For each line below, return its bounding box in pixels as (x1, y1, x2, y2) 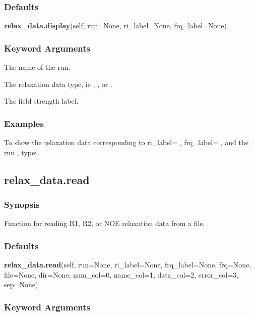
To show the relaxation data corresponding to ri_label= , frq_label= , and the (4, 137, 248, 148)
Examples (4, 117, 44, 129)
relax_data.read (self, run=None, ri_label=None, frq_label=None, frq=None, (4, 259, 251, 270)
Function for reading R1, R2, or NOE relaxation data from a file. (4, 218, 205, 229)
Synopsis (4, 198, 40, 210)
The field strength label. (4, 96, 79, 106)
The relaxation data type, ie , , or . (4, 78, 112, 89)
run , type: (4, 147, 37, 157)
